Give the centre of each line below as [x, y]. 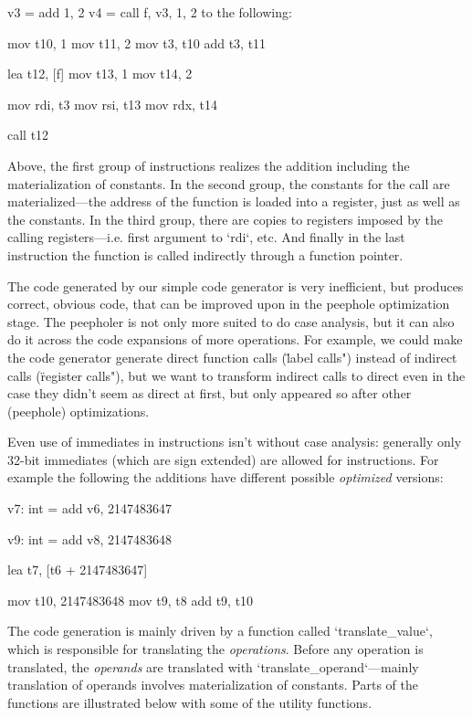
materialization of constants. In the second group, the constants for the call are [229, 183]
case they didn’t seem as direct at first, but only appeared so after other [210, 393]
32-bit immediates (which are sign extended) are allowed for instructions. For [223, 459]
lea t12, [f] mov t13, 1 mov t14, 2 [100, 74]
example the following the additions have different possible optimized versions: [226, 477]
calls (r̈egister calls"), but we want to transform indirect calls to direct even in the [236, 375]
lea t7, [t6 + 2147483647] [78, 570]
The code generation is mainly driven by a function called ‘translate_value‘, [220, 631]
